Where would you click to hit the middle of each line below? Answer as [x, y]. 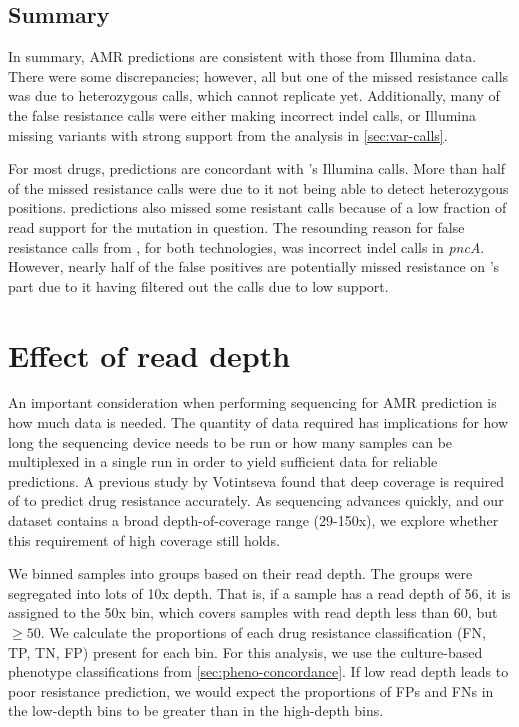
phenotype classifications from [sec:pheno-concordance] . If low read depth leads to [258, 671]
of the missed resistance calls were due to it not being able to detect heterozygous [258, 187]
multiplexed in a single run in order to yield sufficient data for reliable [223, 461]
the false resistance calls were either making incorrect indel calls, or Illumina [242, 114]
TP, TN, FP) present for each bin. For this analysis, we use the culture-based [245, 651]
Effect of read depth [149, 354]
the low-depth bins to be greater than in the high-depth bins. [196, 710]
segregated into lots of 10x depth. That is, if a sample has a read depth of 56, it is [259, 592]
